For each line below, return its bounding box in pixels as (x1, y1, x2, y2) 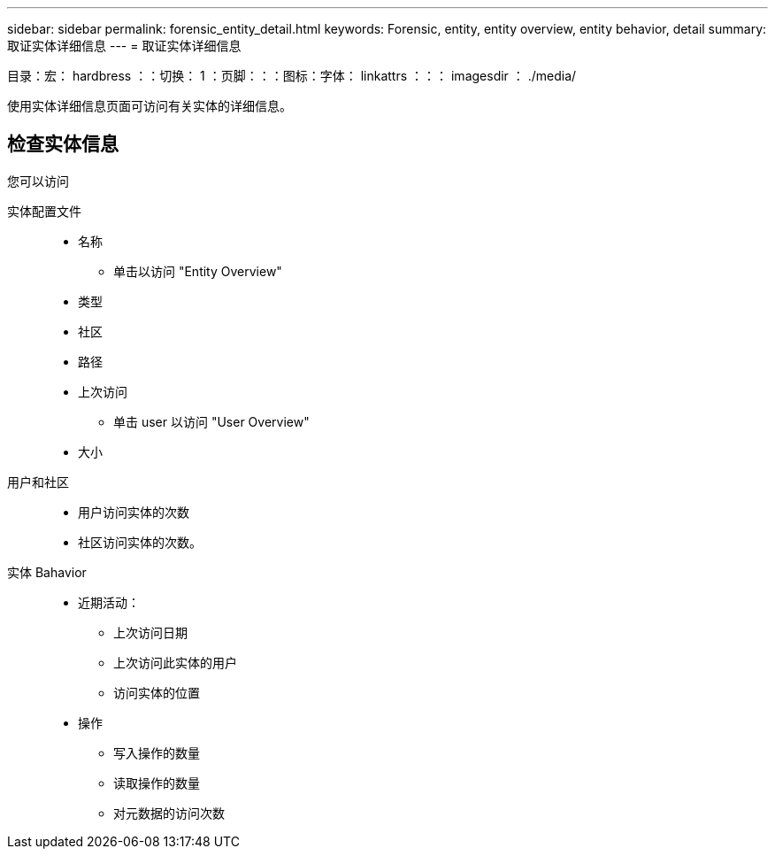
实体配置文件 (7, 203, 81, 219)
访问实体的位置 (113, 684, 200, 700)
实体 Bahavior (7, 564, 87, 580)
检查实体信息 (7, 133, 119, 156)
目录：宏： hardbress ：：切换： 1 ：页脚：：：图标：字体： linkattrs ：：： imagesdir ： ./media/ (7, 68, 577, 83)
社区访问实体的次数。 (78, 534, 202, 550)
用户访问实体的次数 (78, 504, 189, 520)
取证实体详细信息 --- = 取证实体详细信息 (7, 38, 242, 53)
